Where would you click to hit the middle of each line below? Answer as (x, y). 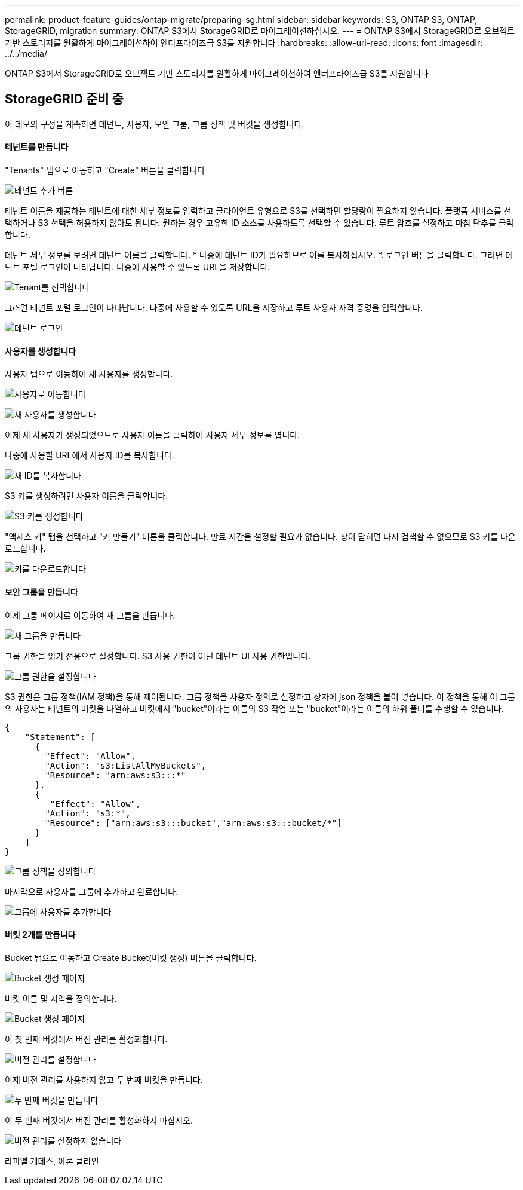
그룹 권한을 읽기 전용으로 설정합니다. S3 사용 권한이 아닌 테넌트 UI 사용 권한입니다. (158, 656)
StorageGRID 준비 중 (64, 99)
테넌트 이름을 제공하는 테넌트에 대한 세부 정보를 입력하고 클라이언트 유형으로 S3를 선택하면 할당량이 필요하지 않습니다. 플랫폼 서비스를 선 (258, 211)
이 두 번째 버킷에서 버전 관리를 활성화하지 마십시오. (99, 1120)
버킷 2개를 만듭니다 (40, 935)
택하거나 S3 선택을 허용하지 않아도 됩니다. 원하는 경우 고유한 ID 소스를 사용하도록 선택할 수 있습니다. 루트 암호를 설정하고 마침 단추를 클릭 (259, 223)
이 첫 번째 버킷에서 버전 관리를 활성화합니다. (86, 1039)
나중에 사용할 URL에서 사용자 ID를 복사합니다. (90, 455)
